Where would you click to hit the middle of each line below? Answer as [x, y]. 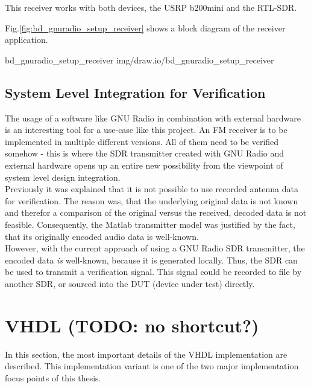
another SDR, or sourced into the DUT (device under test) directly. [130, 283]
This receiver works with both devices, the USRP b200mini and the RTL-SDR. [151, 7]
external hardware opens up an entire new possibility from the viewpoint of [144, 165]
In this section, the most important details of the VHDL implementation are [146, 354]
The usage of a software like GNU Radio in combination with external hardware [153, 118]
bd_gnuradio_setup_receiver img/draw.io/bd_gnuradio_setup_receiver [140, 60]
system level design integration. [63, 177]
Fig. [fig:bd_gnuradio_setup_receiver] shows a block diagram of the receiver [145, 27]
